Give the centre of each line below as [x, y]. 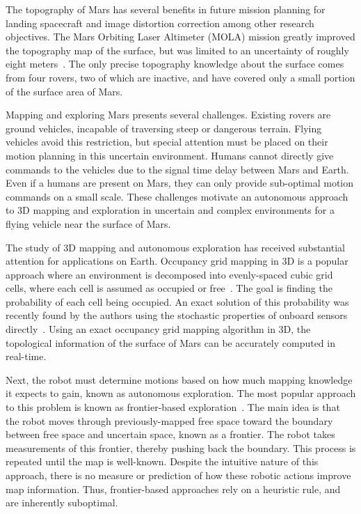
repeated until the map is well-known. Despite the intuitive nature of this [162, 461]
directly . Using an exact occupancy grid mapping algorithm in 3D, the [158, 329]
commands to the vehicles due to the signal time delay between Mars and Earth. [177, 169]
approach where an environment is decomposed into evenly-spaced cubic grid [169, 274]
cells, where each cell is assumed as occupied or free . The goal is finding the [169, 288]
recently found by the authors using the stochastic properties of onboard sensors [177, 315]
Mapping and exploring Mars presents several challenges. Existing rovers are [168, 115]
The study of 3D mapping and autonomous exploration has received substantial [175, 247]
